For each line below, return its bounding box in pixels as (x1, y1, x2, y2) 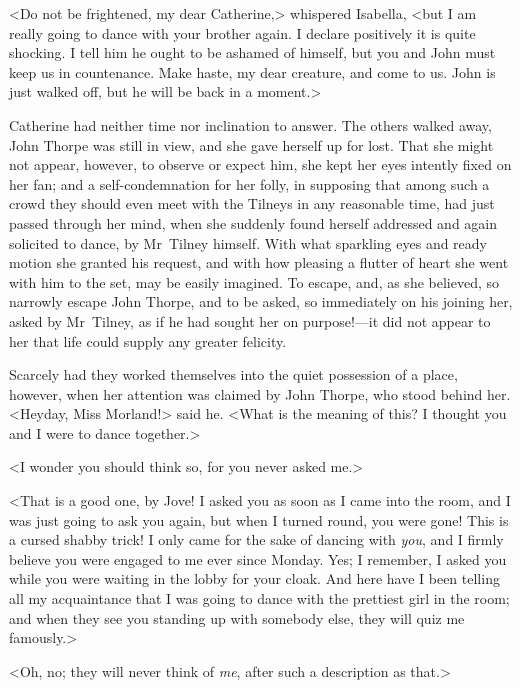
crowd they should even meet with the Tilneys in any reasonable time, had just (9, 193, 495, 214)
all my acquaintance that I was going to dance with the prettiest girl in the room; (9, 588, 510, 609)
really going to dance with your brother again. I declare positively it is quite (9, 22, 476, 43)
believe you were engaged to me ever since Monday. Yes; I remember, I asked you (9, 548, 507, 569)
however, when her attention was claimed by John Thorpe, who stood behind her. (9, 383, 511, 404)
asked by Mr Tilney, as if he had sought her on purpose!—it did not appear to (9, 310, 491, 331)
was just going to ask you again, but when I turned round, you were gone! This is (9, 509, 509, 530)
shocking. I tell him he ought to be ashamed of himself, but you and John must (9, 42, 496, 63)
